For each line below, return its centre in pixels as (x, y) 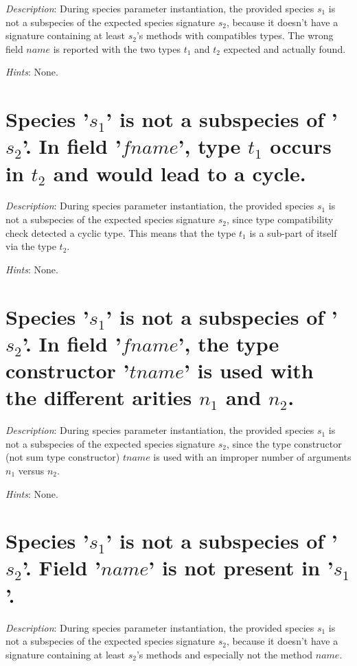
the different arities (99, 397)
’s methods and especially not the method (224, 654)
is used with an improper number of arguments (252, 457)
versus (31, 470)
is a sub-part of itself (293, 232)
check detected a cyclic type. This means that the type (121, 232)
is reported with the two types (117, 48)
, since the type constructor (284, 443)
